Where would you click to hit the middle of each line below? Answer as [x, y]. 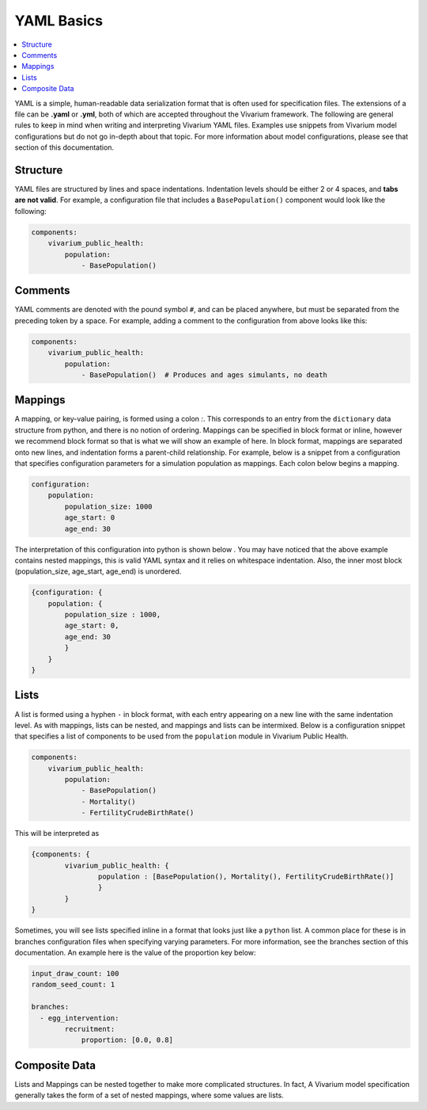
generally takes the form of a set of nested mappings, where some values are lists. [149, 1095]
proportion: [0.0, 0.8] [127, 1040]
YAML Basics [59, 21]
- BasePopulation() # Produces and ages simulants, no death [204, 375]
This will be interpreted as [57, 833]
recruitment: [90, 1029]
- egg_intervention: [79, 1018]
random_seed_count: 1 [73, 985]
